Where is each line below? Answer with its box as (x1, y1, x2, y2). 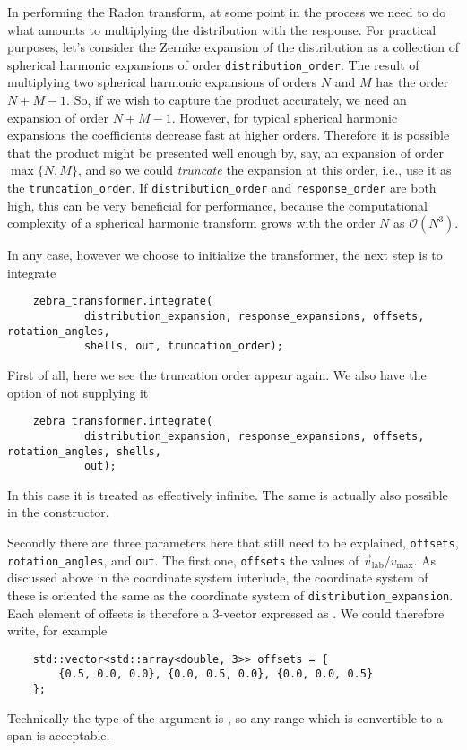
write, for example (7, 621, 108, 640)
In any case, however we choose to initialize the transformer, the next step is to (7, 246, 443, 264)
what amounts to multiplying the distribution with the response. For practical (7, 20, 437, 39)
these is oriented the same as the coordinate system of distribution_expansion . (7, 585, 454, 604)
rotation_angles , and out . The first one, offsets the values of (7, 550, 359, 569)
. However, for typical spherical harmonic (171, 108, 398, 126)
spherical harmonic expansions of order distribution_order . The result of (7, 55, 419, 73)
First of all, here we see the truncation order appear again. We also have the (7, 366, 427, 384)
